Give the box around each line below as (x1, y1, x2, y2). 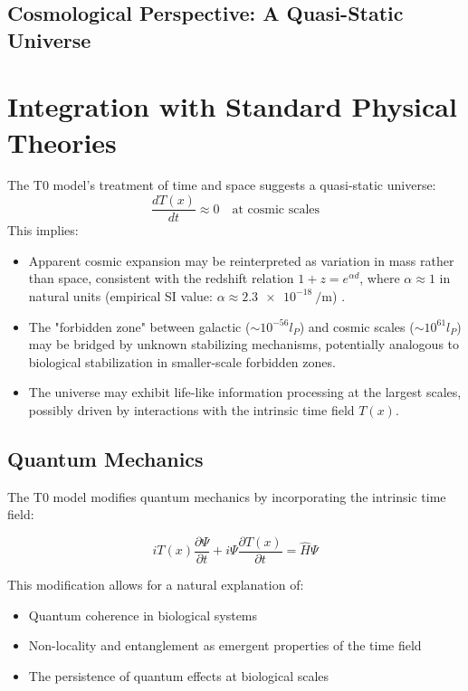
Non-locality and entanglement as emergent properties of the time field (28, 636, 422, 655)
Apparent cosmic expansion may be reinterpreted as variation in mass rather (28, 251, 454, 270)
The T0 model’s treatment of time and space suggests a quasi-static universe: (7, 175, 436, 194)
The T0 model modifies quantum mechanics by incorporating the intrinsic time (7, 487, 446, 506)
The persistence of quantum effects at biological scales (28, 666, 330, 685)
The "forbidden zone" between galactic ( (28, 317, 251, 336)
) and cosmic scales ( (299, 317, 415, 336)
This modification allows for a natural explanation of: (7, 574, 304, 593)
